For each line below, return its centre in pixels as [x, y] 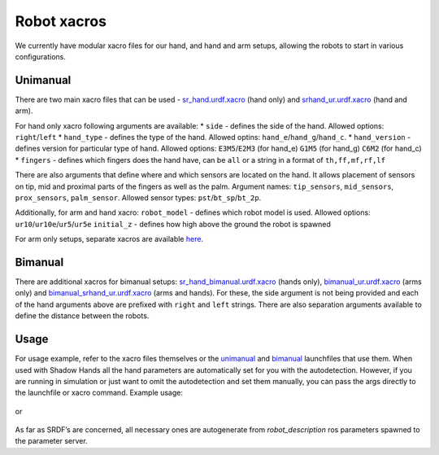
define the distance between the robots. [82, 316]
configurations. [41, 56]
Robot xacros [61, 21]
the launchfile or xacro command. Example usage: [99, 393]
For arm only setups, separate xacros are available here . [109, 239]
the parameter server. [52, 441]
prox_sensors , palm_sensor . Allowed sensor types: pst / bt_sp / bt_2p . [138, 197]
